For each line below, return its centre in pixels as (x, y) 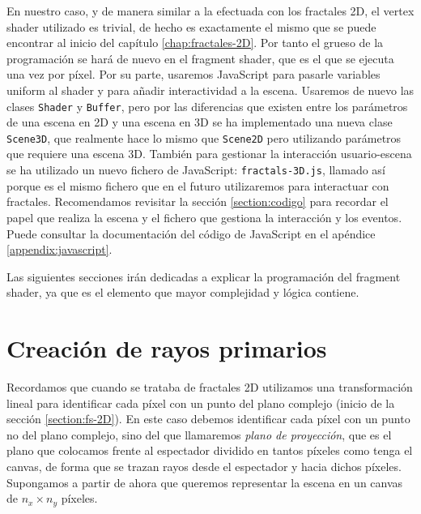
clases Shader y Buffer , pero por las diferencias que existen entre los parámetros (207, 106)
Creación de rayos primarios (167, 348)
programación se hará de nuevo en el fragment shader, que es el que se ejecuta (200, 58)
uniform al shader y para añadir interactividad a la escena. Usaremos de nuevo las (210, 90)
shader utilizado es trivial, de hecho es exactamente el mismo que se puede (191, 26)
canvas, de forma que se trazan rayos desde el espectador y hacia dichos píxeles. (204, 466)
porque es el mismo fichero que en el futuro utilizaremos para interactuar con (198, 185)
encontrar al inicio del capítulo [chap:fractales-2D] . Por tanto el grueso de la (195, 43)
